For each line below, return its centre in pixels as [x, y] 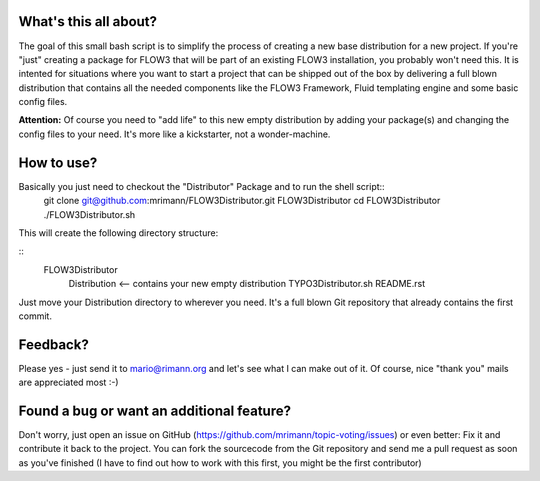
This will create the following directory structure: [118, 232]
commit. [35, 316]
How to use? [58, 162]
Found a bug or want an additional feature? [155, 411]
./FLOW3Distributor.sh [89, 214]
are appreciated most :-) [68, 382]
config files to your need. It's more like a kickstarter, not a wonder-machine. [174, 134]
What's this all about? [88, 21]
